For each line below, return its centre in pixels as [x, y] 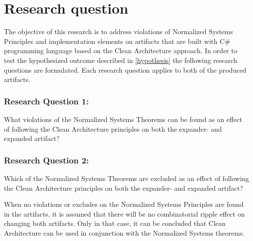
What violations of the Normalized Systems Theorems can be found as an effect [123, 119]
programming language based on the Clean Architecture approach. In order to [121, 50]
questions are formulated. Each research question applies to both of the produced [125, 70]
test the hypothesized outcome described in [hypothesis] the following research [121, 60]
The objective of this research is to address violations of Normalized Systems [118, 31]
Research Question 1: [47, 101]
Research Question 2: [47, 160]
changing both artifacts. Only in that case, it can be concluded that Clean [115, 223]
